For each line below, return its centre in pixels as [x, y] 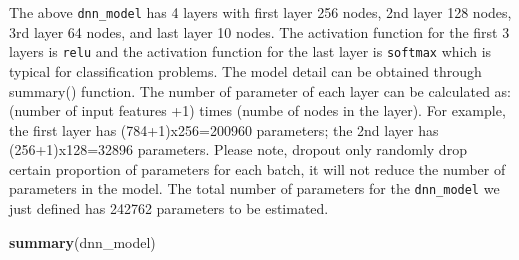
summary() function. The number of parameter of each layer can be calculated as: [260, 90]
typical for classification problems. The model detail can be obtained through [245, 70]
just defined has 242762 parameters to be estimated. [169, 208]
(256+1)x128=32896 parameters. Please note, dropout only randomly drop [238, 149]
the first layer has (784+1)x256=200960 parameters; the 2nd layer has [224, 129]
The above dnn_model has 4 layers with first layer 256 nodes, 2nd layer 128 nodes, [260, 12]
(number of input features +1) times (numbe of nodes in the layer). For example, [257, 110]
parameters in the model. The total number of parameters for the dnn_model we [254, 188]
